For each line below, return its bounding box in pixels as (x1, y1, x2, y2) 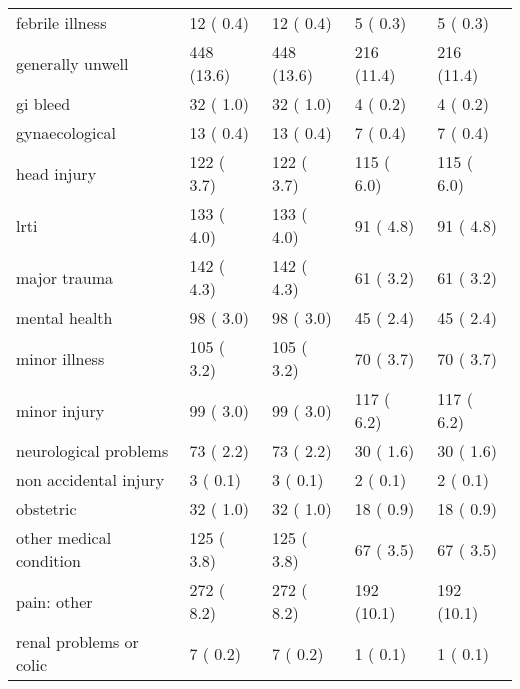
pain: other (16, 589, 93, 613)
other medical (16, 526, 112, 549)
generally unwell (16, 51, 129, 75)
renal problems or (16, 630, 139, 653)
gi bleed (16, 92, 71, 115)
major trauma (16, 265, 113, 289)
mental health (16, 306, 113, 329)
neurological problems (16, 439, 169, 462)
